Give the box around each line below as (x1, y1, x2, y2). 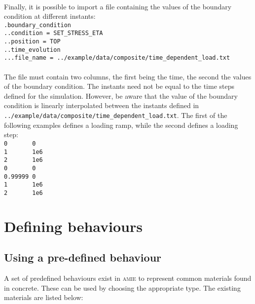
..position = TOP (4, 38, 61, 45)
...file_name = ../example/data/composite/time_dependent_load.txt (4, 54, 230, 62)
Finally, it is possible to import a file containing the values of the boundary (4, 1, 232, 11)
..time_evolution (4, 46, 61, 53)
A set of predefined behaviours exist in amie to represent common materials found (4, 273, 252, 283)
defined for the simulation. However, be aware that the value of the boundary (4, 90, 238, 101)
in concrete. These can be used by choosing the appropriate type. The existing (4, 282, 241, 293)
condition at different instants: (4, 11, 96, 21)
